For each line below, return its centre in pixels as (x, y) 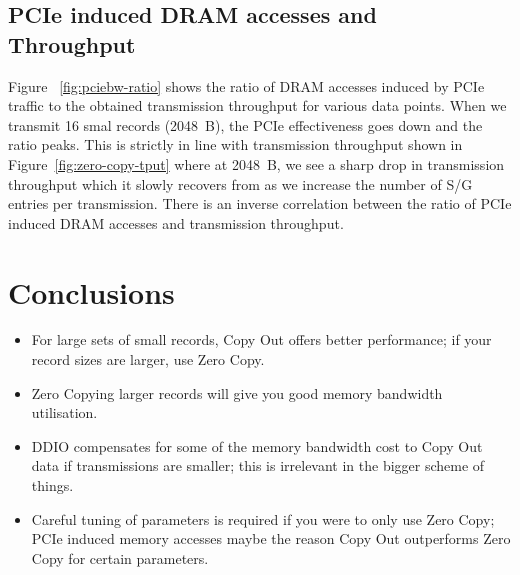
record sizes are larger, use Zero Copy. (148, 359)
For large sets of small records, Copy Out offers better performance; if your (261, 339)
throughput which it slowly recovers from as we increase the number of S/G (240, 183)
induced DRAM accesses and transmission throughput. (176, 222)
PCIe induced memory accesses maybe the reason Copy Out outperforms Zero (271, 538)
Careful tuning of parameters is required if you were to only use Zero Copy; (263, 518)
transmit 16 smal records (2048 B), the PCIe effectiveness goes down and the (245, 124)
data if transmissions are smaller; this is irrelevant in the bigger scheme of (258, 465)
